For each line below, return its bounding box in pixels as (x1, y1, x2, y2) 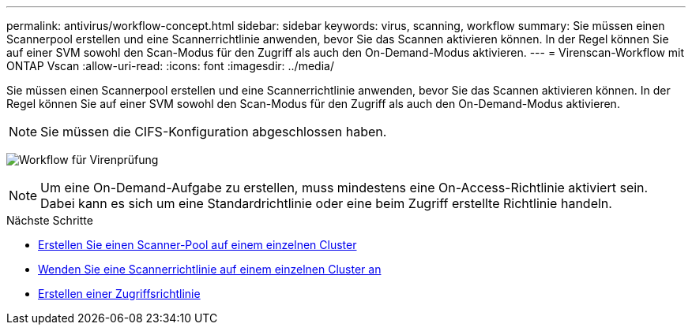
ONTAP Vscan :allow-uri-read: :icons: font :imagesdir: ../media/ (6, 59, 334, 73)
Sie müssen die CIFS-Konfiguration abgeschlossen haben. (40, 124, 387, 139)
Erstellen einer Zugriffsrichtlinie (38, 287, 201, 300)
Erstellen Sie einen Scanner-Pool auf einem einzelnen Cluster (38, 238, 357, 251)
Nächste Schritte (6, 214, 93, 227)
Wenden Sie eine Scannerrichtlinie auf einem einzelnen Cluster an (38, 262, 382, 276)
